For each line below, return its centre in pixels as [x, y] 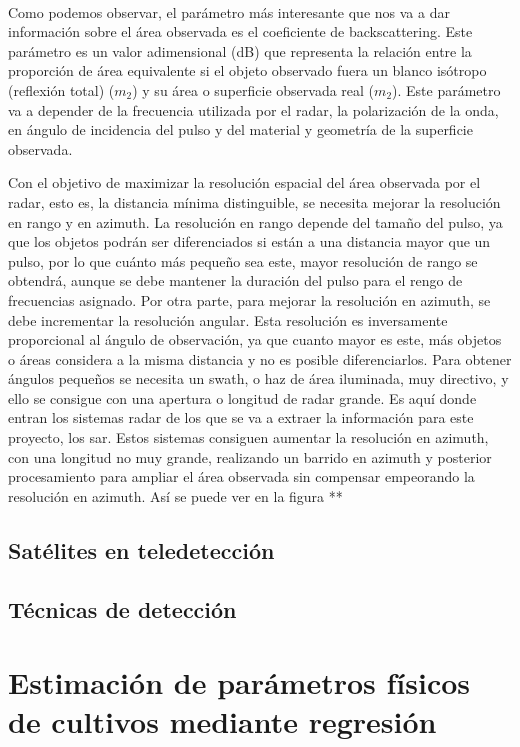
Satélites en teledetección [141, 549]
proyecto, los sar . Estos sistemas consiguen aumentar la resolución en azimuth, [248, 437]
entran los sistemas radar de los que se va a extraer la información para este [241, 417]
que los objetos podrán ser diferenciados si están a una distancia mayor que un [249, 241]
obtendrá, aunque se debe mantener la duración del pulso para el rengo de [235, 280]
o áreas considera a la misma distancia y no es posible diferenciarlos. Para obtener [260, 358]
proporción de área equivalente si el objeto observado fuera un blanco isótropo [247, 70]
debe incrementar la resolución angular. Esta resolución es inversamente [228, 319]
